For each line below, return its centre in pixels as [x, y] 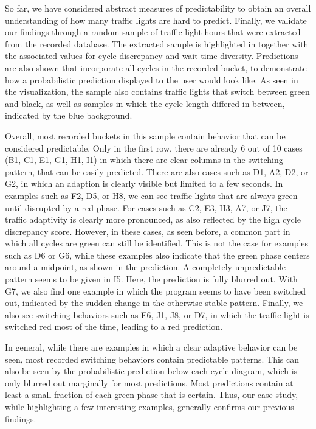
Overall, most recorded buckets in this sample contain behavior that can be [145, 135]
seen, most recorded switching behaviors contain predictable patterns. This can [152, 359]
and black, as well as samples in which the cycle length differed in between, [145, 103]
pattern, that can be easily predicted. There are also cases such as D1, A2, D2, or [157, 171]
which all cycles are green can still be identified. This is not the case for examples [157, 243]
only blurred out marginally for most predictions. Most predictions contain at [149, 382]
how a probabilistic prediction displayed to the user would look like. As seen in [152, 79]
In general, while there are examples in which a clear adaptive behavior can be [151, 347]
